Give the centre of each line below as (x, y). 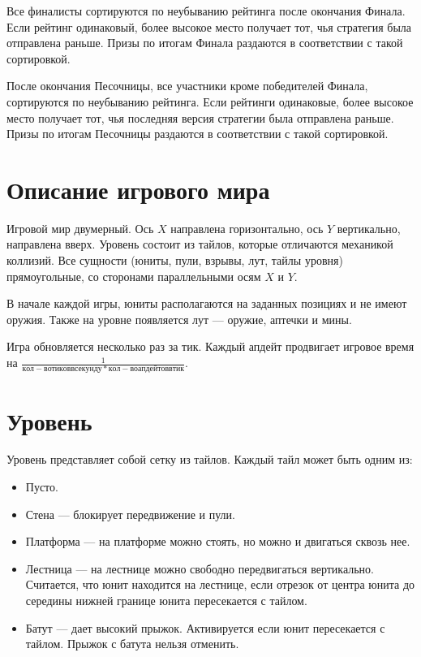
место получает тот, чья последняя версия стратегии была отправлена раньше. (200, 117)
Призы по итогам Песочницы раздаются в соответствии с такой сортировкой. (198, 134)
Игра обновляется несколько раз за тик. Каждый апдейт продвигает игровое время (210, 346)
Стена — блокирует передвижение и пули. (130, 514)
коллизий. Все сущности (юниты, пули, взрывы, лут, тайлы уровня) (175, 260)
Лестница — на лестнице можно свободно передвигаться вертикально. (200, 568)
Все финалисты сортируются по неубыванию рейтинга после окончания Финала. (206, 11)
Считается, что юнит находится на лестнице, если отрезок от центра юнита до (220, 584)
